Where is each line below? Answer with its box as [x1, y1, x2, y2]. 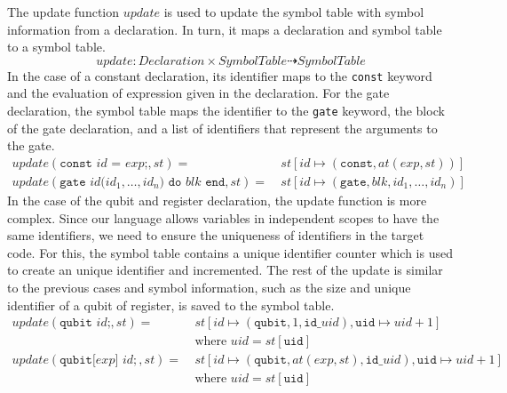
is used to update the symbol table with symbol [163, 3, 424, 20]
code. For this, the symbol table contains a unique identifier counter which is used [7, 243, 453, 261]
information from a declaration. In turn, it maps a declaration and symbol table [7, 20, 442, 38]
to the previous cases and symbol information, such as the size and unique [7, 277, 411, 296]
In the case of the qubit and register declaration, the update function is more [7, 190, 427, 209]
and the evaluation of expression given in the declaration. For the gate [7, 84, 390, 102]
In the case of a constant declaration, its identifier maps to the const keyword [7, 66, 432, 84]
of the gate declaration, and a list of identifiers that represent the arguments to [7, 118, 438, 137]
